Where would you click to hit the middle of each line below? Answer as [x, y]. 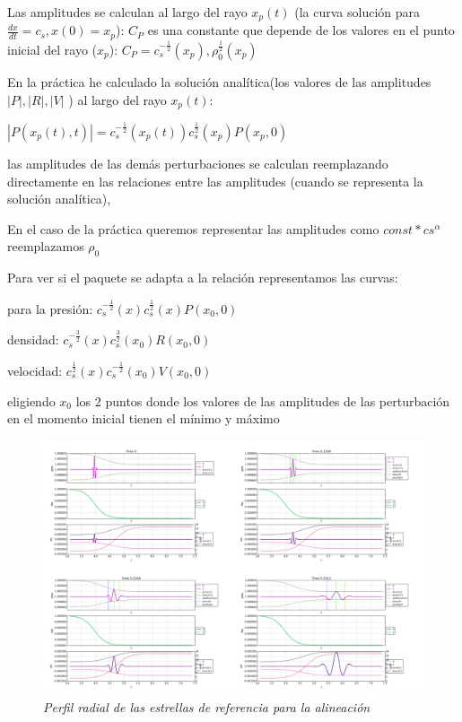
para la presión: [50, 308]
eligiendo [31, 400]
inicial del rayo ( [52, 49]
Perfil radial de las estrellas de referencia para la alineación [207, 706]
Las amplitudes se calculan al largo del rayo [127, 12]
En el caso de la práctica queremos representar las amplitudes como [193, 228]
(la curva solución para [357, 12]
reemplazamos [46, 246]
